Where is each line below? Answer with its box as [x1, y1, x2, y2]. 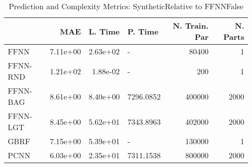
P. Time [127, 25, 158, 37]
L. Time [88, 25, 120, 37]
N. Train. [173, 20, 209, 31]
